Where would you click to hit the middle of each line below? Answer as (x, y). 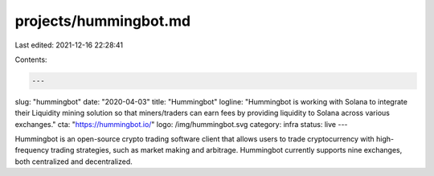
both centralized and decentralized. (74, 162)
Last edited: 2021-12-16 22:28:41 (69, 45)
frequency (32, 150)
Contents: (31, 59)
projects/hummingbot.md (103, 21)
